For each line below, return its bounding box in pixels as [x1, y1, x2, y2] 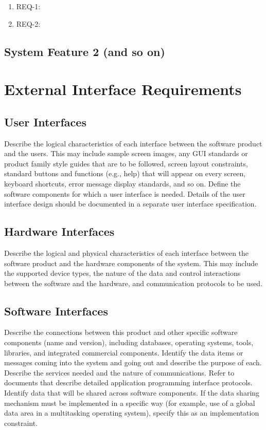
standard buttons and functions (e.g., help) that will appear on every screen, [4, 168, 246, 179]
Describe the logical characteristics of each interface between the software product [4, 138, 262, 148]
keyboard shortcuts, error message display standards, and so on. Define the [4, 178, 241, 189]
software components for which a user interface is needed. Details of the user [4, 188, 245, 199]
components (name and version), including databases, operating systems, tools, [4, 337, 254, 348]
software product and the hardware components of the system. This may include [4, 257, 258, 268]
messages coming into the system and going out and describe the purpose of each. [4, 357, 262, 368]
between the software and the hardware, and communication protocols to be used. [4, 277, 263, 288]
